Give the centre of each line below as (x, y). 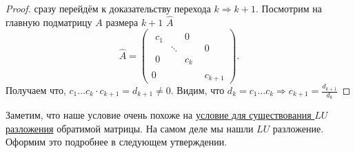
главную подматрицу (49, 22)
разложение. (298, 128)
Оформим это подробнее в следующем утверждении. (116, 142)
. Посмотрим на (289, 8)
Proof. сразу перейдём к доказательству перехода (108, 8)
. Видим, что (197, 90)
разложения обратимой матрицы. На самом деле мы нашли (130, 128)
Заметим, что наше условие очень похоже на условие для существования (159, 115)
